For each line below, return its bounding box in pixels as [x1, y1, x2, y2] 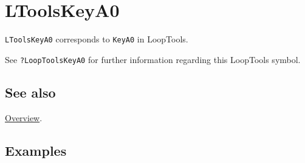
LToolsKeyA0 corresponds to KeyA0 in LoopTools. [5, 33, 188, 45]
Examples [5, 141, 67, 159]
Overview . [5, 111, 43, 124]
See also [5, 82, 56, 101]
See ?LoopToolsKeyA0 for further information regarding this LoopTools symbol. [5, 53, 301, 65]
